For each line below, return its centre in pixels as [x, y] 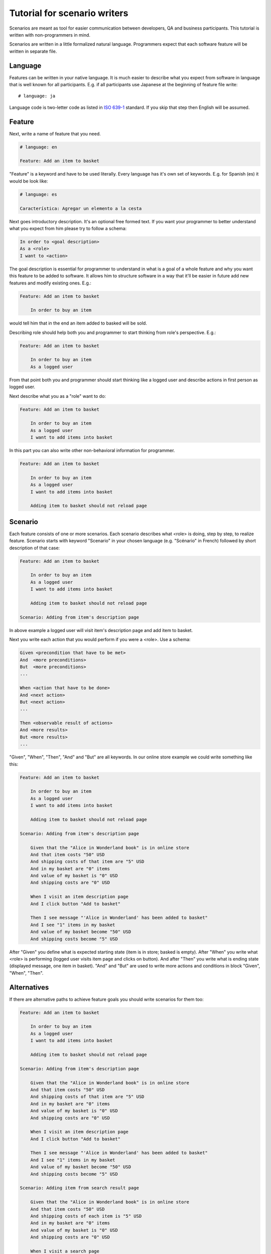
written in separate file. [33, 51]
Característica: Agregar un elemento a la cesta [81, 208]
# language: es [38, 194]
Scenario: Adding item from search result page [79, 1188]
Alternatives [29, 987]
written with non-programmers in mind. [50, 35]
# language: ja [37, 96]
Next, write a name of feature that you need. [55, 133]
